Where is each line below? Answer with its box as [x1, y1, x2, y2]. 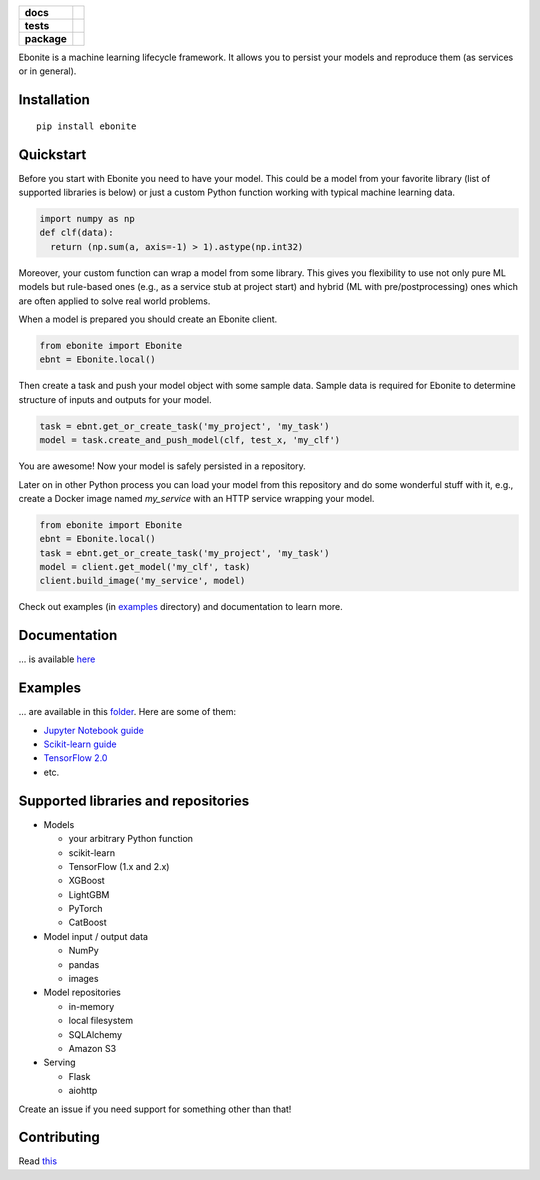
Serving [43, 1056, 76, 1069]
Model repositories [43, 986, 122, 999]
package [24, 32, 67, 45]
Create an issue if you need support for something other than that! [18, 1103, 292, 1115]
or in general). [18, 65, 77, 77]
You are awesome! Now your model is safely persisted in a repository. [18, 460, 307, 472]
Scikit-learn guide [43, 738, 117, 750]
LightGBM [68, 888, 110, 900]
